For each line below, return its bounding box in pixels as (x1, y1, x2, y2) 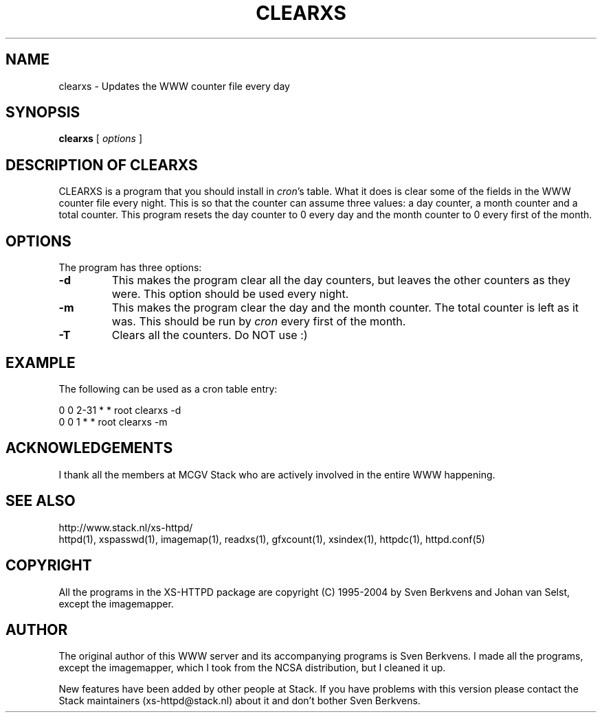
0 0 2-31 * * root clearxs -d (58, 404, 181, 416)
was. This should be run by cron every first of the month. (111, 314, 406, 329)
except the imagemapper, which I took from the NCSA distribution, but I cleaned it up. (58, 662, 446, 674)
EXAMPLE (5, 354, 76, 371)
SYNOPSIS (5, 104, 80, 121)
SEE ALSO (5, 492, 76, 510)
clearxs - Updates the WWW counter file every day (58, 80, 290, 92)
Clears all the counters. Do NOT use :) (111, 328, 308, 343)
